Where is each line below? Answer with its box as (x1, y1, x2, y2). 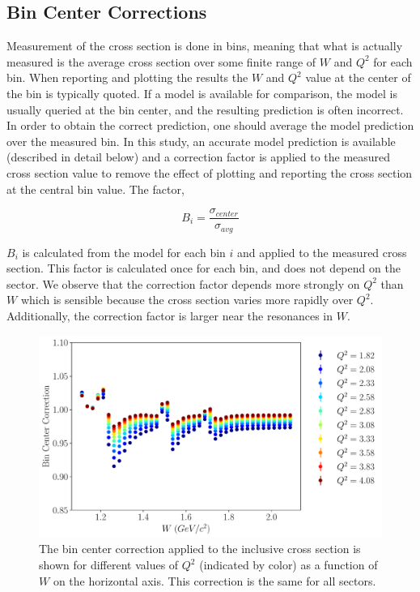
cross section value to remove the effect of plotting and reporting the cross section (6, 164, 413, 181)
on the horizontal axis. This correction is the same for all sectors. (53, 572, 376, 589)
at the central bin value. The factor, (6, 180, 185, 197)
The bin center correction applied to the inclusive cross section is (39, 540, 361, 557)
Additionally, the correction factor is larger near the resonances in (6, 307, 333, 324)
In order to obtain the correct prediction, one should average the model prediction (6, 117, 414, 134)
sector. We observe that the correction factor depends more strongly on (6, 275, 360, 292)
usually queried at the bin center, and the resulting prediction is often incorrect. (6, 101, 404, 118)
